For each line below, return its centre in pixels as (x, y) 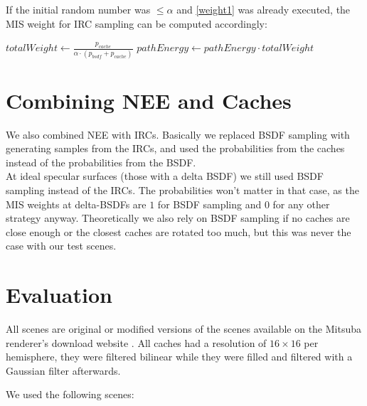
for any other (301, 204)
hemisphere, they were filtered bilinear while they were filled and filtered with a (179, 357)
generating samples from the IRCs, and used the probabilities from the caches (175, 148)
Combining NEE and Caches (149, 100)
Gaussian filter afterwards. (63, 370)
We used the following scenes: (70, 394)
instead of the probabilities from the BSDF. (101, 162)
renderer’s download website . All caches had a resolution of (136, 342)
